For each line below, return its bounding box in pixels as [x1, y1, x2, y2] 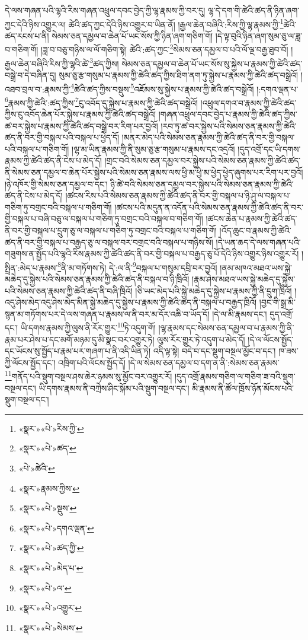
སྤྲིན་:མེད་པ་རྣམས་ [5, 261, 58, 273]
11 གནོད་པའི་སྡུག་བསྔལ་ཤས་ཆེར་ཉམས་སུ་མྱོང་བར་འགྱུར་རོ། [5, 368, 172, 383]
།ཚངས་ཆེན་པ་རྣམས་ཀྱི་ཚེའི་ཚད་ [206, 212, 297, 225]
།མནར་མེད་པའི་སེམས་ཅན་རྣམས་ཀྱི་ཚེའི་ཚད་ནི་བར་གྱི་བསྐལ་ [121, 131, 295, 144]
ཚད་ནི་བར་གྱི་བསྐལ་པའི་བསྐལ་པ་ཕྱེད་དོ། [5, 131, 120, 144]
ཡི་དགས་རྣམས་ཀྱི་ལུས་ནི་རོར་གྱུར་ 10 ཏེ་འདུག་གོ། [20, 320, 156, 334]
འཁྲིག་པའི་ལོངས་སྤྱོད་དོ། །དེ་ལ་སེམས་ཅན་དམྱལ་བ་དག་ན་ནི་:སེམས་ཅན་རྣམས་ [58, 356, 280, 368]
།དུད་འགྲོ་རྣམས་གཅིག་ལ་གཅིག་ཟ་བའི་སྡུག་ [174, 370, 296, 383]
